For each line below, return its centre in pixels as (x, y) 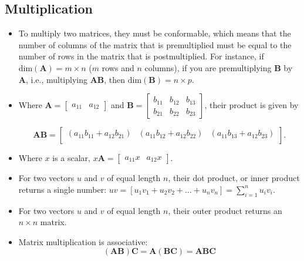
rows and (118, 67)
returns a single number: (63, 189)
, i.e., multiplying (56, 79)
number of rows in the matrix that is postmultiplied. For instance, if (141, 56)
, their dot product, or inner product (234, 178)
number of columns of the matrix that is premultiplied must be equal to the (155, 44)
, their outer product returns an (225, 210)
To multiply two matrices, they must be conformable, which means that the (155, 33)
